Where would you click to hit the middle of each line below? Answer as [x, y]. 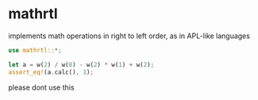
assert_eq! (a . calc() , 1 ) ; [51, 72]
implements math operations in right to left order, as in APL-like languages [129, 36]
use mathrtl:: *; [35, 50]
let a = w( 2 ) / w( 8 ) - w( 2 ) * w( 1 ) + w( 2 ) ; [81, 64]
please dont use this [41, 87]
